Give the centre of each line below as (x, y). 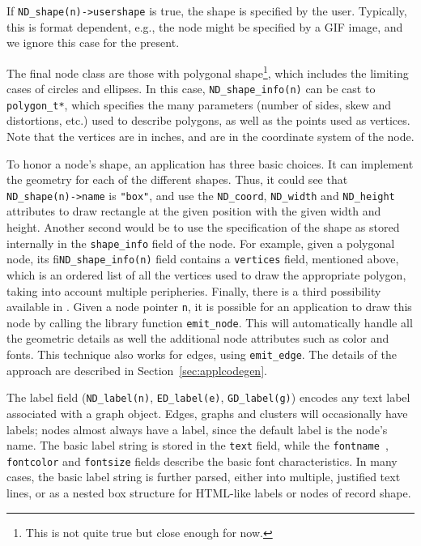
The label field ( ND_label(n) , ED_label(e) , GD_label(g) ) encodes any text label (208, 397)
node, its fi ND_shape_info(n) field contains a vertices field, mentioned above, (203, 259)
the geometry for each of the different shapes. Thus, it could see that (177, 179)
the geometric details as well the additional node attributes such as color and (198, 338)
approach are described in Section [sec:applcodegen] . (137, 370)
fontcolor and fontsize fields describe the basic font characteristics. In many (202, 461)
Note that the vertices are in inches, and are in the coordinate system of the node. (210, 136)
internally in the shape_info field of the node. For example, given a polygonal (201, 243)
